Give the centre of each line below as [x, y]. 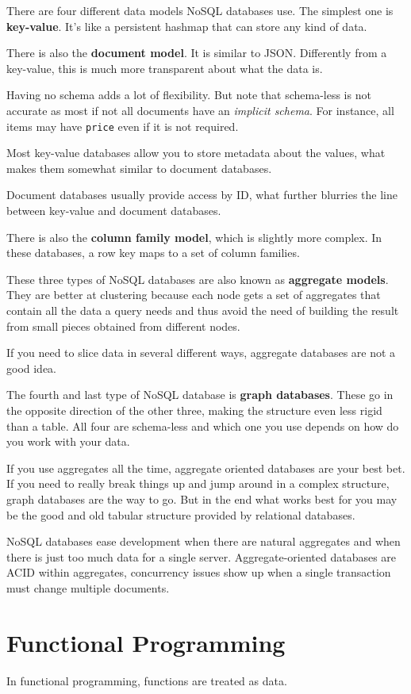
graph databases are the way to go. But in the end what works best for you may [202, 498]
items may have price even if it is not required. [123, 126]
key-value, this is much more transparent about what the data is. [165, 68]
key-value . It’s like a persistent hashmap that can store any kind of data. [187, 26]
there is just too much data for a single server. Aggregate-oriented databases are [202, 556]
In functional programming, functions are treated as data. [147, 680]
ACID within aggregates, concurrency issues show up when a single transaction [199, 572]
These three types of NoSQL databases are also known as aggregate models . [198, 279]
